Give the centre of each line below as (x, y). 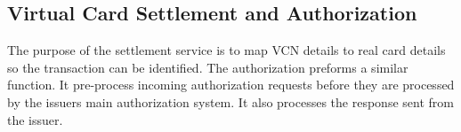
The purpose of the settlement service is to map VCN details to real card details (226, 50)
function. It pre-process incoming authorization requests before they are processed (231, 85)
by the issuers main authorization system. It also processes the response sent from (230, 101)
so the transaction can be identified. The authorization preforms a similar (208, 67)
